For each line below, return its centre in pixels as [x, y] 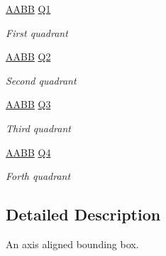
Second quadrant [41, 80]
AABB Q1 [28, 9]
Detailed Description [83, 214]
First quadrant [37, 32]
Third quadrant [38, 128]
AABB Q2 [28, 57]
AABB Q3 [28, 104]
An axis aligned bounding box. [72, 244]
